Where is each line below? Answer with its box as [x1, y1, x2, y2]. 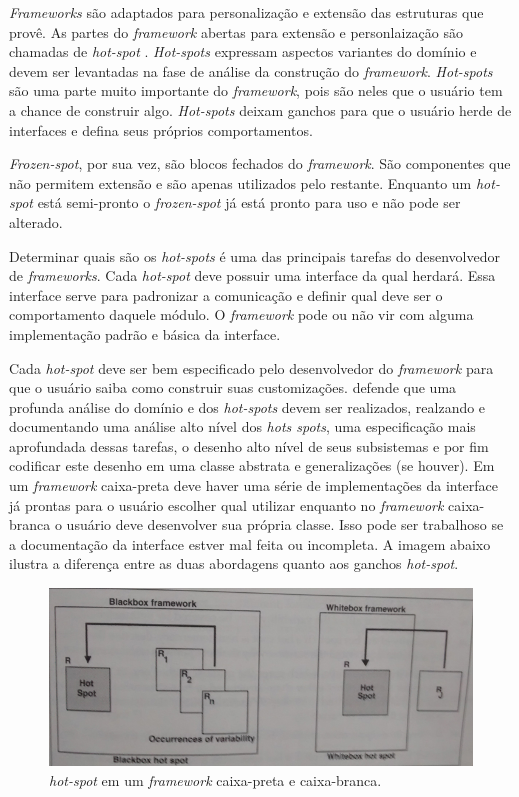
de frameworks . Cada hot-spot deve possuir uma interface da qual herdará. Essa [9, 265, 496, 286]
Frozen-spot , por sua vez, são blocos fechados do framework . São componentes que [9, 153, 511, 174]
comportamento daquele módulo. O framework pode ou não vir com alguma [9, 304, 474, 325]
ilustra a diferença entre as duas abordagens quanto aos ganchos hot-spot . [9, 553, 459, 574]
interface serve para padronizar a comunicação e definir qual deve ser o [9, 284, 443, 305]
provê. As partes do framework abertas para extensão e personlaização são [9, 21, 464, 42]
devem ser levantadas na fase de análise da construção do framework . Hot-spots [9, 60, 493, 81]
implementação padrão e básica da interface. [9, 323, 281, 344]
